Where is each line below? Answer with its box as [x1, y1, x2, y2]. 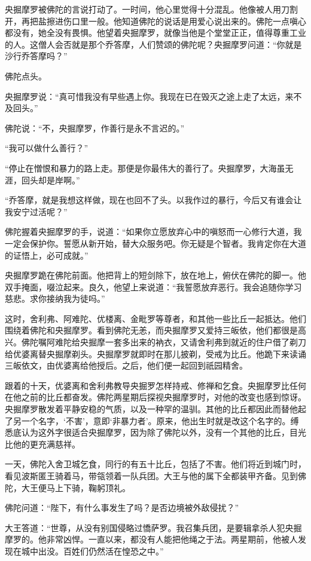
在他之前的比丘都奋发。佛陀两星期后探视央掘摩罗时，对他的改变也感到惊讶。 [5, 391, 306, 403]
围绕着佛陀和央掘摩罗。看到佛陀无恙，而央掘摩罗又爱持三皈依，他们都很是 [5, 324, 298, 336]
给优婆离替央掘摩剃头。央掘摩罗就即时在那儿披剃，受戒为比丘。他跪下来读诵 [5, 347, 306, 360]
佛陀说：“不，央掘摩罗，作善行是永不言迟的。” [5, 121, 185, 134]
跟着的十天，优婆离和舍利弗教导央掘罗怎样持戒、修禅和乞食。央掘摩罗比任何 [5, 379, 306, 391]
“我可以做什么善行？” [5, 142, 89, 154]
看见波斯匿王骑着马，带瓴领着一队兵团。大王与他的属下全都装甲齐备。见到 [5, 470, 298, 482]
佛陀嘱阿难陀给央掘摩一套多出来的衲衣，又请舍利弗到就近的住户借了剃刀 [21, 336, 306, 348]
